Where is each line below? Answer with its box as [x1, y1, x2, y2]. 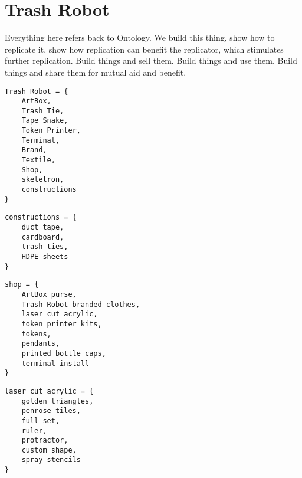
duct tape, [21, 223, 64, 232]
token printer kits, [21, 319, 102, 328]
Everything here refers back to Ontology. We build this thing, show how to [5, 31, 275, 44]
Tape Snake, [21, 116, 68, 125]
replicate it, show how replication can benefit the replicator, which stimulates [5, 42, 284, 55]
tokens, [21, 329, 51, 338]
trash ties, [21, 243, 68, 251]
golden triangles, [21, 397, 94, 405]
